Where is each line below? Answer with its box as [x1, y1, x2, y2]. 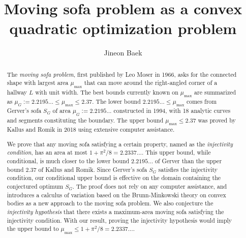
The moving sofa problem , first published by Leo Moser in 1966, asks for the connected [7, 70, 237, 78]
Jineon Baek [104, 47, 142, 58]
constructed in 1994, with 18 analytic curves [113, 106, 231, 115]
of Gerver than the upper [155, 157, 222, 165]
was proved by [198, 115, 236, 124]
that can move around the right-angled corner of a [84, 78, 218, 87]
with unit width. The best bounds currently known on [35, 87, 178, 96]
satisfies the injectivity [158, 165, 218, 173]
